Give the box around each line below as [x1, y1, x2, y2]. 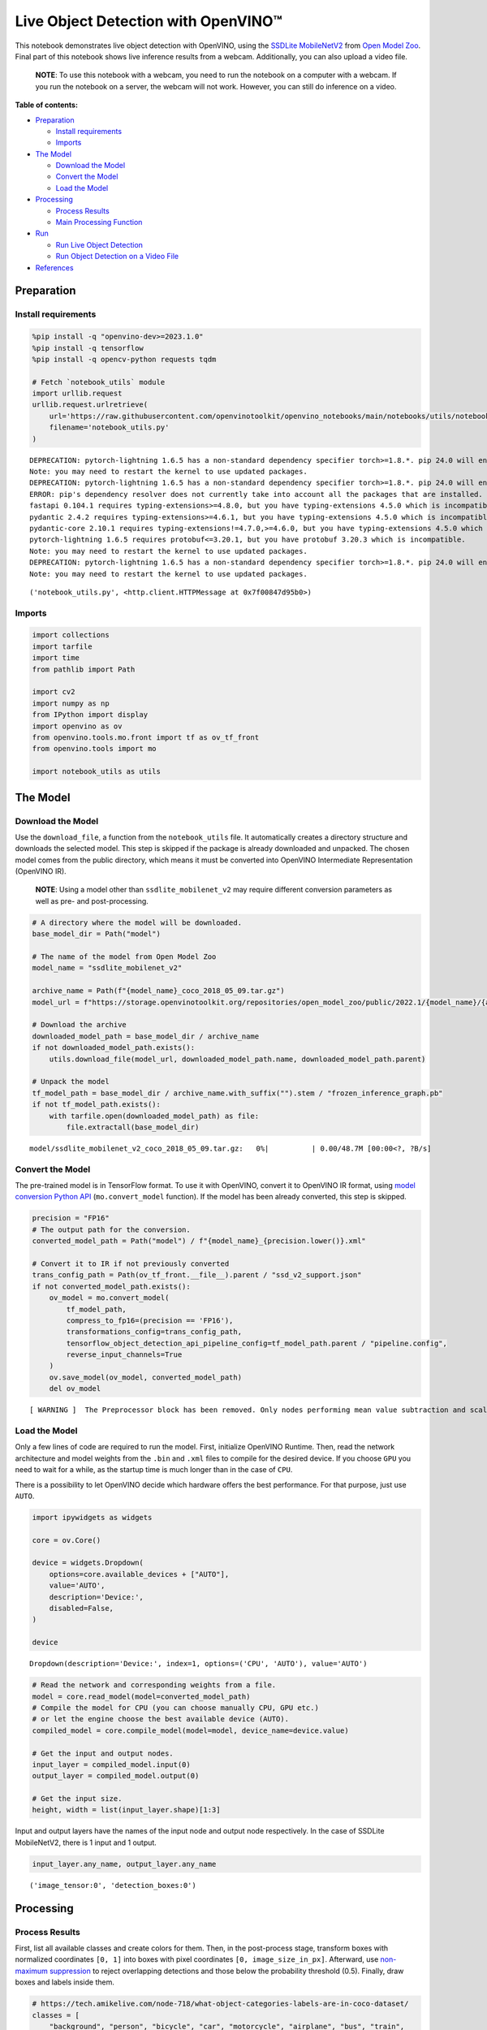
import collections [32, 630, 110, 640]
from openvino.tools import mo [32, 744, 157, 754]
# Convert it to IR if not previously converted [32, 1259, 230, 1268]
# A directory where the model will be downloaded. [32, 918, 243, 927]
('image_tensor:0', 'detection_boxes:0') [29, 1881, 196, 1890]
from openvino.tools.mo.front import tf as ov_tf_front [32, 733, 260, 742]
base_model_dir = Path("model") [32, 930, 162, 939]
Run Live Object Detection [55, 240, 144, 249]
